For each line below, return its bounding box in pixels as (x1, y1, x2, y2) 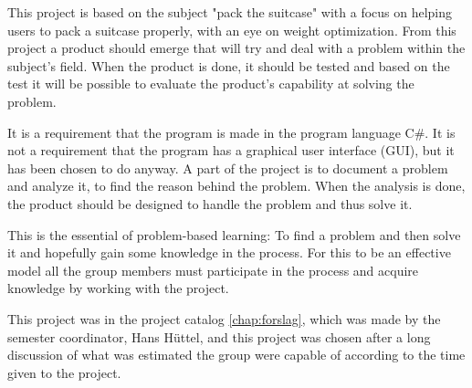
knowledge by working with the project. (7, 278, 229, 298)
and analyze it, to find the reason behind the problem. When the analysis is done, (7, 176, 466, 195)
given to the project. (7, 362, 121, 382)
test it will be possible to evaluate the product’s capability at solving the (7, 74, 414, 93)
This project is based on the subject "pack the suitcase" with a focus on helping (7, 3, 453, 21)
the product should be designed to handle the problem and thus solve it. (7, 194, 413, 213)
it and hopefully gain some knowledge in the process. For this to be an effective (7, 243, 451, 262)
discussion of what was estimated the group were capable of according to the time (7, 345, 466, 364)
